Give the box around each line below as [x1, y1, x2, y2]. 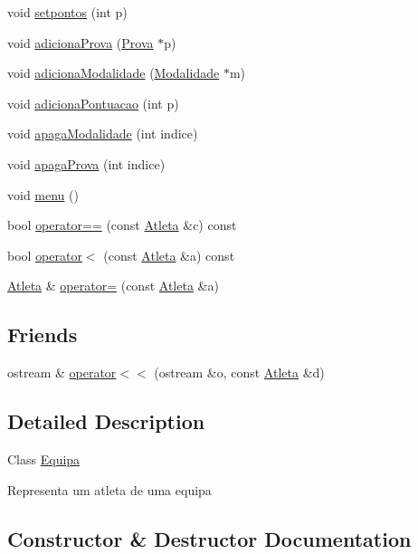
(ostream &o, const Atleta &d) [154, 363, 325, 382]
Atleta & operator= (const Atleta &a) [7, 276, 219, 295]
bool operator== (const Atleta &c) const [7, 215, 237, 234]
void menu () [7, 185, 79, 204]
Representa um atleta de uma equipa [7, 480, 212, 499]
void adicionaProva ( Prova [7, 33, 154, 52]
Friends [7, 320, 78, 349]
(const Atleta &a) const [103, 245, 235, 264]
